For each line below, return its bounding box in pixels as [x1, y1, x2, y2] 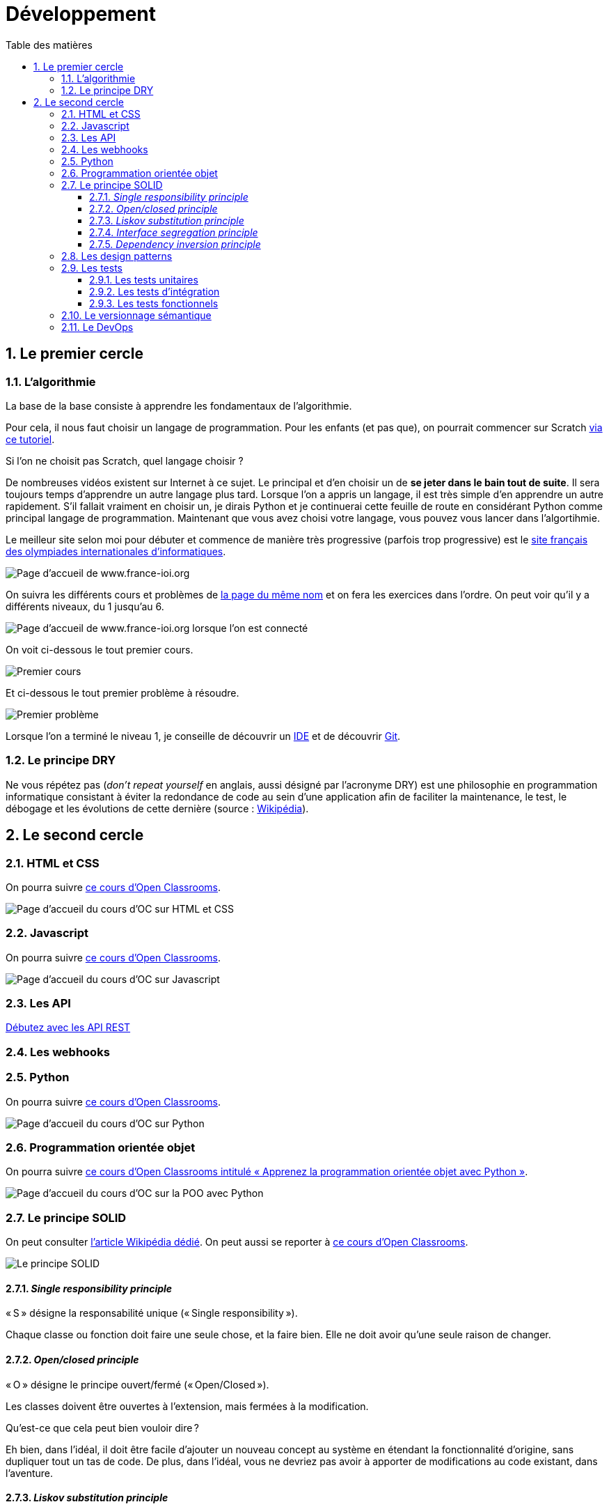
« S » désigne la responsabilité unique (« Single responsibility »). [6, 1307, 298, 1320]
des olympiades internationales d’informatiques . [6, 545, 226, 557]
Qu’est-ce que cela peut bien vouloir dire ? [6, 1421, 200, 1434]
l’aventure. [6, 1467, 54, 1479]
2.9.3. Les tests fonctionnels [89, 297, 219, 309]
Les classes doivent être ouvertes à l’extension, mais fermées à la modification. [6, 1400, 369, 1412]
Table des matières [6, 38, 93, 51]
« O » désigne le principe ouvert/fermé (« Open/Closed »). [6, 1378, 269, 1391]
